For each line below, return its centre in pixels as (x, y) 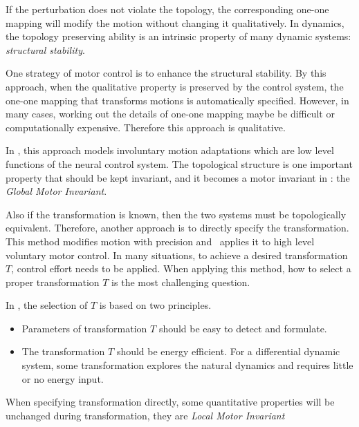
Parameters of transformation (84, 328)
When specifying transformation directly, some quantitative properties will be (170, 402)
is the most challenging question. (181, 282)
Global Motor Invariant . (56, 191)
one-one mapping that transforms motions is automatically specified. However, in (177, 100)
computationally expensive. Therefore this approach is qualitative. (146, 127)
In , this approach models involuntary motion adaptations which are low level (170, 150)
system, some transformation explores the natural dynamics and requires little (187, 365)
